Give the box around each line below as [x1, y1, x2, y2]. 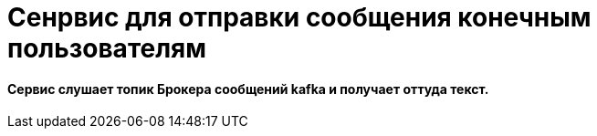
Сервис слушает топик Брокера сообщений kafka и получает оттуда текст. [7, 80, 489, 97]
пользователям [7, 33, 206, 64]
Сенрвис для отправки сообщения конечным [7, 2, 592, 33]
